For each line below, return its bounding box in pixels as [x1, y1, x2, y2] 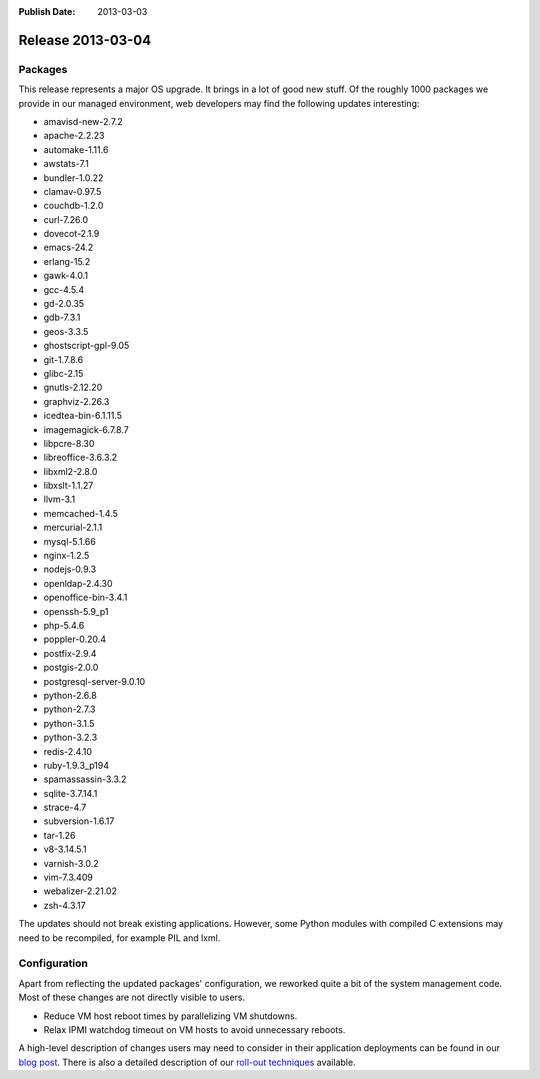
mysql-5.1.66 [43, 535, 97, 547]
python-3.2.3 [43, 731, 98, 744]
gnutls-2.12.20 [43, 381, 103, 394]
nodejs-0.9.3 [43, 563, 97, 575]
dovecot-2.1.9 [43, 228, 100, 240]
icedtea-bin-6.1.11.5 [43, 410, 123, 422]
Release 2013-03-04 [18, 31, 152, 49]
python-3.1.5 [43, 717, 95, 729]
